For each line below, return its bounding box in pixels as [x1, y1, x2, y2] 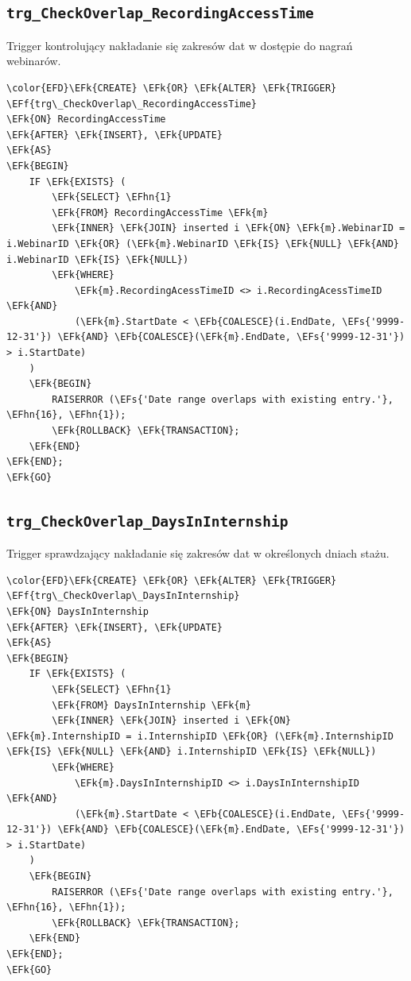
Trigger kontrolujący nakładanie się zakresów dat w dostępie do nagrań [6, 37, 353, 53]
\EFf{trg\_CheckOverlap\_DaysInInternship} [6, 590, 240, 602]
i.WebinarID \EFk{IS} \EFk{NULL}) [6, 253, 189, 265]
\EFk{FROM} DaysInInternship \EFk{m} [52, 699, 251, 711]
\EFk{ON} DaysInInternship [6, 605, 149, 617]
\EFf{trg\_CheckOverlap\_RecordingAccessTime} [6, 98, 257, 110]
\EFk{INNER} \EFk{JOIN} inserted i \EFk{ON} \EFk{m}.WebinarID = [52, 222, 405, 234]
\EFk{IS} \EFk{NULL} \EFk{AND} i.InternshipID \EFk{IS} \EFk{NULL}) [6, 746, 377, 758]
